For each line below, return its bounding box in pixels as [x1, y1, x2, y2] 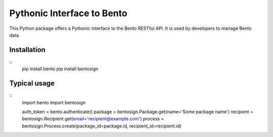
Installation [9, 45, 45, 54]
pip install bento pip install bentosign [22, 66, 99, 72]
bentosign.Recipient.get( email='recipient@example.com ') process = [22, 116, 164, 122]
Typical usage [9, 79, 55, 88]
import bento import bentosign [22, 99, 86, 106]
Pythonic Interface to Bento [9, 8, 127, 19]
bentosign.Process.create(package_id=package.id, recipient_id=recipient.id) [22, 123, 181, 129]
